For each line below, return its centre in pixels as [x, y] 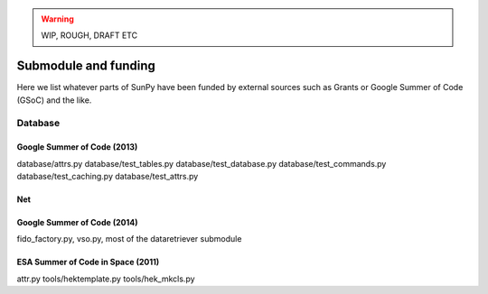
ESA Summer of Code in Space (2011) [88, 262]
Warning [57, 19]
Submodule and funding [86, 66]
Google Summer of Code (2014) [77, 223]
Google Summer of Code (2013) [77, 147]
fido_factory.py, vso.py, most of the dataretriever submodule [129, 239]
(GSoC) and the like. [54, 100]
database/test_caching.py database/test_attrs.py [108, 177]
